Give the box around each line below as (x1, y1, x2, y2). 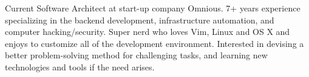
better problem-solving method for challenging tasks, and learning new (5, 49, 268, 61)
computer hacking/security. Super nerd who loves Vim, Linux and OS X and (5, 25, 290, 38)
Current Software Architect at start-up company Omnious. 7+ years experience (5, 2, 301, 14)
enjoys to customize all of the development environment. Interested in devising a (5, 37, 304, 49)
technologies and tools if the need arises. (5, 60, 155, 73)
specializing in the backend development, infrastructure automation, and (5, 13, 274, 26)
